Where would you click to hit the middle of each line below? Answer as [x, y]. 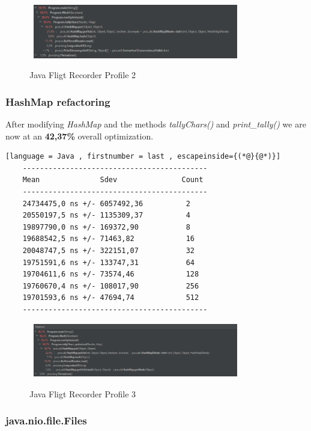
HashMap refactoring [58, 101]
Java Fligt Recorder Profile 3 [83, 393]
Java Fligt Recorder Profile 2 [83, 75]
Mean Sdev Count [113, 180]
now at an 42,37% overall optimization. [80, 136]
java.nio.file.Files [46, 420]
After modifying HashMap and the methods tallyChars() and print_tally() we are [156, 124]
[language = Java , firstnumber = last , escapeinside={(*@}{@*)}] [143, 157]
